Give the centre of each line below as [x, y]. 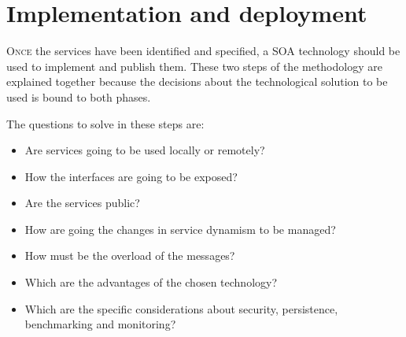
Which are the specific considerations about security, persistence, [181, 308]
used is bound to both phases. [79, 96]
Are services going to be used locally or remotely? [145, 150]
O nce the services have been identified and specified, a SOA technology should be [203, 51]
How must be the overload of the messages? [130, 256]
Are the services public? [82, 203]
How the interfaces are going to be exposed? [131, 176]
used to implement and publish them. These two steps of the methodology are [194, 66]
